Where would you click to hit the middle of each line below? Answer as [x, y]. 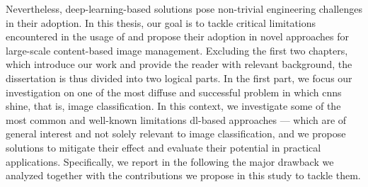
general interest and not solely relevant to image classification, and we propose [176, 134]
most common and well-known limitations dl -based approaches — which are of [176, 119]
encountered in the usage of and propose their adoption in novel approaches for [178, 36]
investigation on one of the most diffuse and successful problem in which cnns [174, 92]
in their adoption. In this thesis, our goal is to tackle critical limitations [161, 22]
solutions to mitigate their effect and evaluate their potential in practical [163, 147]
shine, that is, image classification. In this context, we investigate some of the [173, 106]
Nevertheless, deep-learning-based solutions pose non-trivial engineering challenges [184, 8]
